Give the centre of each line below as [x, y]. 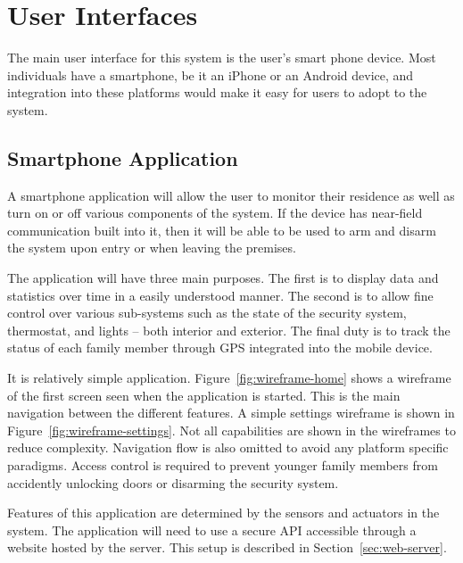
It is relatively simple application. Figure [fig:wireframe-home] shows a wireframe [229, 378]
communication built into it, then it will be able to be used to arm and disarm [222, 230]
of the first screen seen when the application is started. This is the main [204, 395]
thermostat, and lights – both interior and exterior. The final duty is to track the [229, 330]
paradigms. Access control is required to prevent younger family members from [223, 465]
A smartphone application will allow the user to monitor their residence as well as [231, 195]
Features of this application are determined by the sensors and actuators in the [223, 513]
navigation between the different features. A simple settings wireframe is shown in [231, 413]
